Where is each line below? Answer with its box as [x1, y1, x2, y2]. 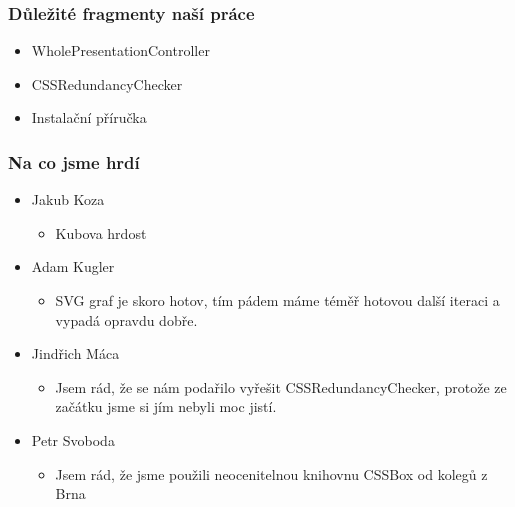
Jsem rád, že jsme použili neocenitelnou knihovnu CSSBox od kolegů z [55, 463, 488, 484]
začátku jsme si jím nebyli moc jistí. [55, 396, 277, 417]
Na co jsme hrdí [8, 149, 140, 174]
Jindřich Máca [31, 343, 120, 364]
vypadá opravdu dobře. [55, 309, 198, 330]
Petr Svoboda [31, 429, 115, 450]
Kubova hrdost [55, 222, 147, 243]
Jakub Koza [31, 189, 105, 210]
